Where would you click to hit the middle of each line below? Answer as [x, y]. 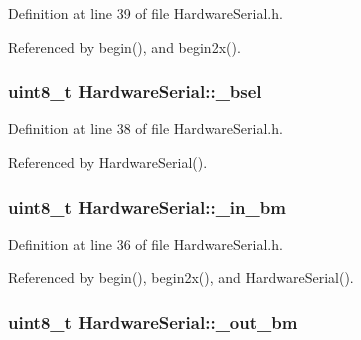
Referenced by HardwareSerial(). [108, 162]
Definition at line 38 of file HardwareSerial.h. [145, 128]
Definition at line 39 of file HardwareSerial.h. [145, 13]
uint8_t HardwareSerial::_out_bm [153, 321]
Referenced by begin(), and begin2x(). [124, 46]
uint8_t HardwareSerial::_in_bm [147, 206]
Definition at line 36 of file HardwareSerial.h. [145, 243]
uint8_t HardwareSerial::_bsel [135, 91]
